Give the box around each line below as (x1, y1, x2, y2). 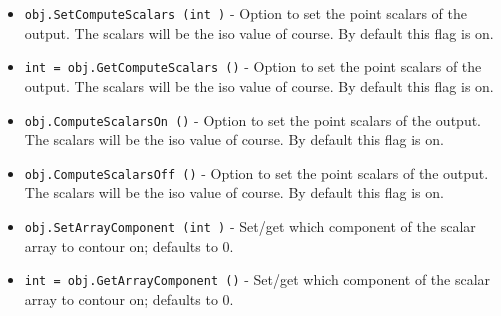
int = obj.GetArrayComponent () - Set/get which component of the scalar (24, 269, 491, 290)
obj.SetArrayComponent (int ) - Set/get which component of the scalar (24, 216, 476, 236)
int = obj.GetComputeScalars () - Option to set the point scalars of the (24, 56, 482, 77)
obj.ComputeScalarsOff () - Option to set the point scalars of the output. (24, 162, 489, 183)
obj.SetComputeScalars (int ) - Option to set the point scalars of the (24, 3, 468, 23)
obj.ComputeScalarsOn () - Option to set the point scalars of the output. (24, 109, 482, 130)
